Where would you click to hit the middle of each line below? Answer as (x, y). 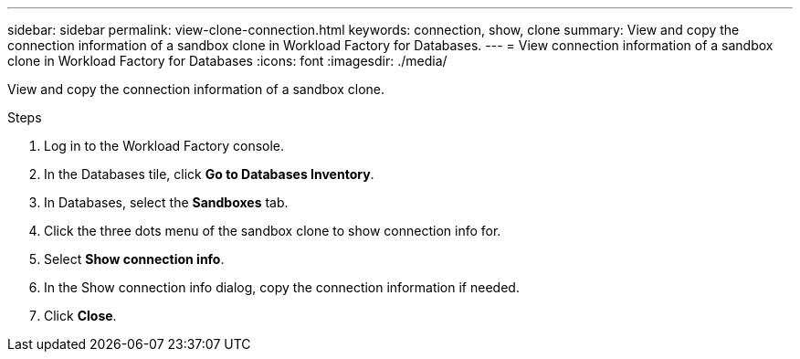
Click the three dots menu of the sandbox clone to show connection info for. (273, 231)
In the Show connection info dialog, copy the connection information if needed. (282, 287)
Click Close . (80, 316)
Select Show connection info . (134, 259)
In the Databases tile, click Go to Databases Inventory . (209, 174)
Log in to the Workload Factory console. (164, 146)
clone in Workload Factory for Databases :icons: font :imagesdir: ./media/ (227, 61)
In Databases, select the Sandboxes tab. (166, 202)
